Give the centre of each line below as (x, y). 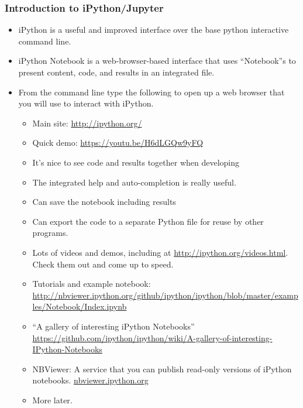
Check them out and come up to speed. (103, 264)
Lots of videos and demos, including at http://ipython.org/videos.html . (160, 252)
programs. (50, 233)
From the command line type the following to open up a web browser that (151, 92)
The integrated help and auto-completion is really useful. (134, 182)
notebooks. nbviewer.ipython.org (90, 380)
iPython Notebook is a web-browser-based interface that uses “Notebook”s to (157, 61)
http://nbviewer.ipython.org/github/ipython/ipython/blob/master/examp (165, 295)
